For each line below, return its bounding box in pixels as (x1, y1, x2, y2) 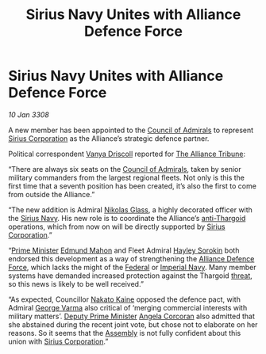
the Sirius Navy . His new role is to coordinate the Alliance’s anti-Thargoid (8, 213, 246, 223)
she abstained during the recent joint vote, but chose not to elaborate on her (8, 319, 258, 329)
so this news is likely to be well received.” (8, 279, 145, 288)
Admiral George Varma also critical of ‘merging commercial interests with (8, 303, 248, 312)
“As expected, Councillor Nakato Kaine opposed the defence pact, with (8, 295, 241, 304)
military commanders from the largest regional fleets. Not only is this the (8, 173, 245, 182)
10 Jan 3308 (8, 109, 50, 120)
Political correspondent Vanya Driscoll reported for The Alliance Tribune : (8, 149, 246, 158)
